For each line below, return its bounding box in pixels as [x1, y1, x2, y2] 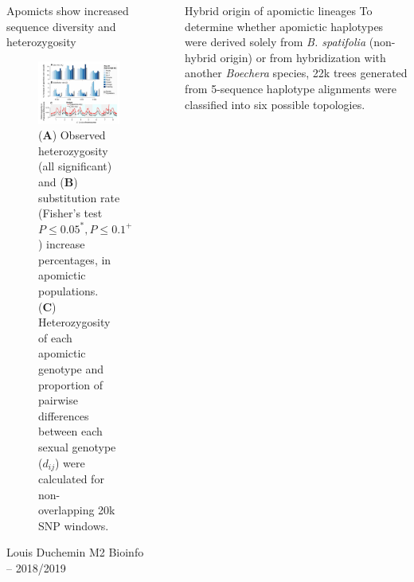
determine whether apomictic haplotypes [185, 18, 384, 34]
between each [38, 423, 103, 439]
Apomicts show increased [6, 2, 129, 18]
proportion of [38, 376, 103, 393]
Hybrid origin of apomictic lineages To [185, 2, 373, 18]
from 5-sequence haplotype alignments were [185, 80, 396, 96]
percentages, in [38, 251, 111, 268]
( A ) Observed [38, 127, 106, 143]
